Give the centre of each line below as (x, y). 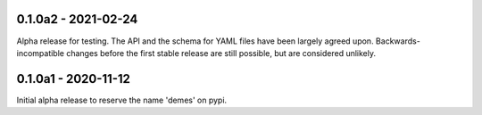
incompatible (40, 53)
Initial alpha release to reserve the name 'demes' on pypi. (122, 100)
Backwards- (398, 41)
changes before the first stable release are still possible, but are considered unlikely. (221, 53)
